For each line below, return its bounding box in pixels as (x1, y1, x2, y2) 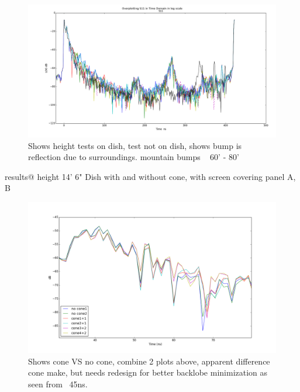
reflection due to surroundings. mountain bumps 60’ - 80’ (28, 151, 239, 163)
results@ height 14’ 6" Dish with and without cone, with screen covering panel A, (5, 170, 296, 182)
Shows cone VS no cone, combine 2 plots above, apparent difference (28, 355, 270, 367)
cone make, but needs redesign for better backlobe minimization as (28, 366, 268, 379)
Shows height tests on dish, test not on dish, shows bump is (28, 139, 242, 151)
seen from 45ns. (28, 378, 88, 390)
